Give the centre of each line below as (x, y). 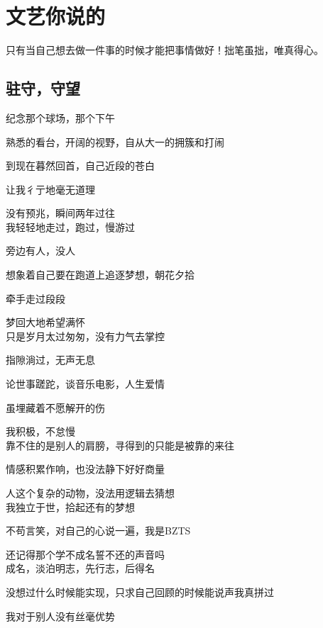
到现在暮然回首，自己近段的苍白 (80, 166)
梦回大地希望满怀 (45, 322)
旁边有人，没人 (40, 251)
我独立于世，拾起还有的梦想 (70, 506)
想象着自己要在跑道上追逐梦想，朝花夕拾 (100, 275)
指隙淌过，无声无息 (50, 360)
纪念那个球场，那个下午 (60, 117)
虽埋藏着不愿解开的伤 (55, 407)
